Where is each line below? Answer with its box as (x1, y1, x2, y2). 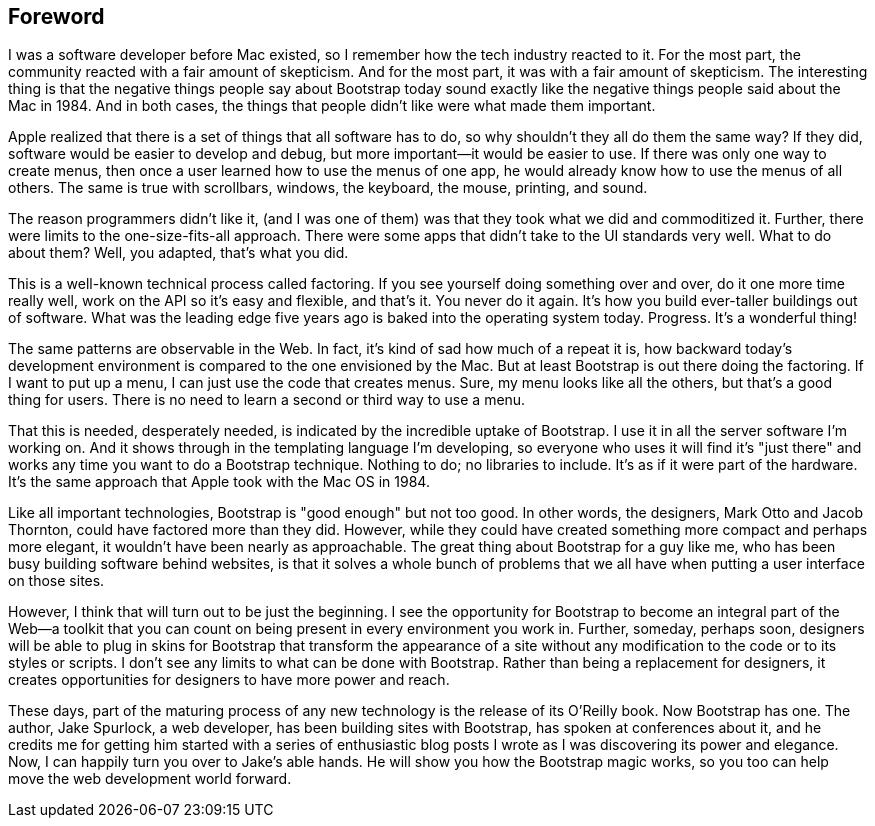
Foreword (8, 4, 105, 29)
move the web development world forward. (8, 770, 292, 788)
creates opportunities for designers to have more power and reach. (8, 671, 450, 689)
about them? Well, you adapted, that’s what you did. (8, 244, 349, 262)
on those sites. (8, 572, 105, 590)
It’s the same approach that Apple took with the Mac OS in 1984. (8, 473, 430, 491)
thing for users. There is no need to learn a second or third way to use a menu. (8, 391, 526, 409)
